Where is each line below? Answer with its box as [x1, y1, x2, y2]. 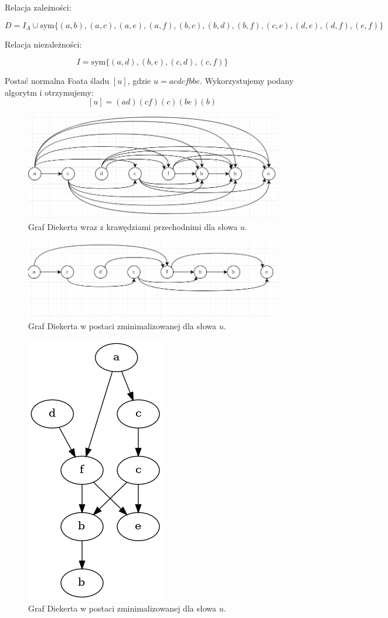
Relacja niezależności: [5, 38, 82, 50]
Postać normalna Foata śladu [5, 75, 110, 87]
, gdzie [127, 75, 151, 87]
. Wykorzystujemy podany [199, 75, 294, 87]
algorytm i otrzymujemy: [5, 86, 94, 98]
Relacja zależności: [5, 1, 72, 13]
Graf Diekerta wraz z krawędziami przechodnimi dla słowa [28, 220, 238, 232]
